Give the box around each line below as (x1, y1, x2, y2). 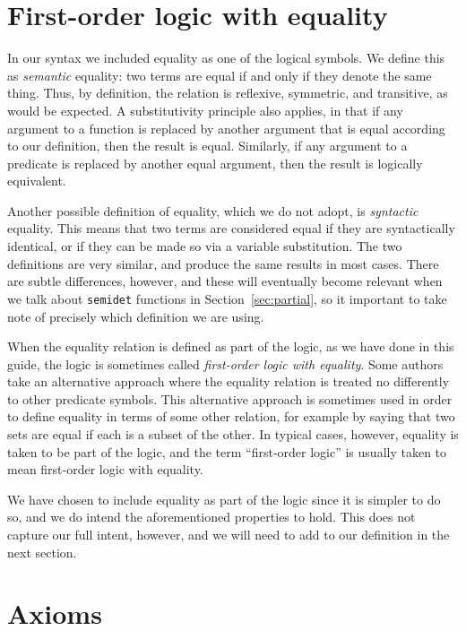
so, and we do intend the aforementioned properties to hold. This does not (7, 507, 416, 526)
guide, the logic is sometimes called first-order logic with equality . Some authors (7, 354, 444, 373)
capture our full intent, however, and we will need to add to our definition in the (7, 525, 450, 544)
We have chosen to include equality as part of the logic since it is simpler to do (7, 489, 441, 508)
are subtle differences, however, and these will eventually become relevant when (7, 272, 443, 290)
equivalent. (7, 171, 66, 190)
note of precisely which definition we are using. (7, 307, 264, 325)
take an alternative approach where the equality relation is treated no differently (7, 372, 450, 391)
